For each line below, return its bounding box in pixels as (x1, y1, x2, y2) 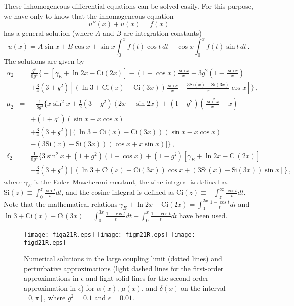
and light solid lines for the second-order (86, 273, 209, 283)
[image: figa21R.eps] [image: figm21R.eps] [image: (24, 231, 195, 238)
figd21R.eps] (24, 239, 66, 246)
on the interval (181, 282, 226, 293)
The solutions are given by (4, 56, 84, 66)
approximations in (24, 273, 79, 283)
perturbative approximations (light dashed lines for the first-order (24, 263, 224, 273)
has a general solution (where (4, 28, 93, 38)
